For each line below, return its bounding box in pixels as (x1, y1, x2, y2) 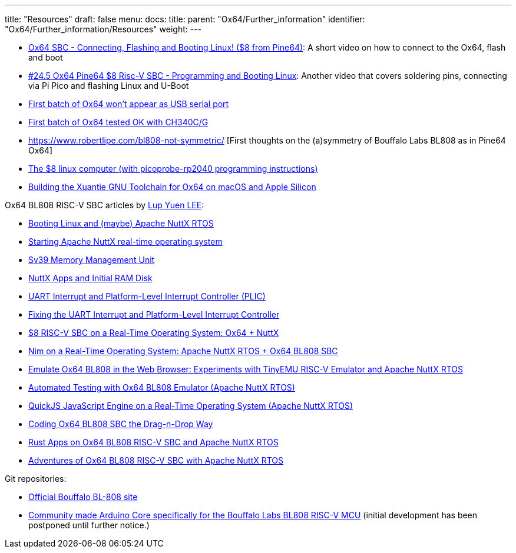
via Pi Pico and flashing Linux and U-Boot (28, 81, 189, 91)
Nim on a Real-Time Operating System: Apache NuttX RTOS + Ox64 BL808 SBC (28, 346, 338, 356)
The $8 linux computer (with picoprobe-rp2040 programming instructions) (28, 164, 318, 174)
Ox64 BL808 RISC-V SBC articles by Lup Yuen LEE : (5, 200, 204, 210)
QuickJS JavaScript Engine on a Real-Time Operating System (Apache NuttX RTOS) (28, 401, 353, 411)
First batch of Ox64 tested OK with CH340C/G (28, 117, 209, 127)
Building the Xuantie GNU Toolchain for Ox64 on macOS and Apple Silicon (28, 182, 316, 192)
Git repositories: (5, 474, 67, 484)
